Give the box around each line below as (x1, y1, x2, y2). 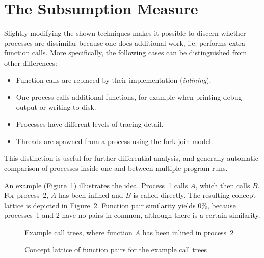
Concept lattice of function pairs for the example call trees (24, 244, 207, 254)
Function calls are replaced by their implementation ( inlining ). (16, 74, 212, 85)
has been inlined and (58, 190, 123, 200)
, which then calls (195, 180, 250, 190)
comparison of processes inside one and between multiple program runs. (4, 163, 228, 174)
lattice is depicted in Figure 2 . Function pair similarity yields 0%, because (4, 199, 236, 210)
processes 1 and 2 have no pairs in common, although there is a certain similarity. (4, 210, 260, 220)
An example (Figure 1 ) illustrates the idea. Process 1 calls (4, 180, 188, 190)
